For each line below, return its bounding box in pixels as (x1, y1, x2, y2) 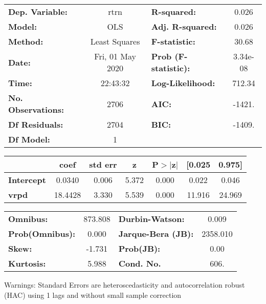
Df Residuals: (8, 118, 63, 130)
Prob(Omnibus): (8, 228, 76, 239)
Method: (8, 35, 43, 47)
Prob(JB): (118, 242, 161, 254)
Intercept (8, 174, 46, 186)
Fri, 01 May (94, 50, 136, 62)
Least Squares (90, 35, 140, 47)
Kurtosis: (8, 257, 46, 269)
